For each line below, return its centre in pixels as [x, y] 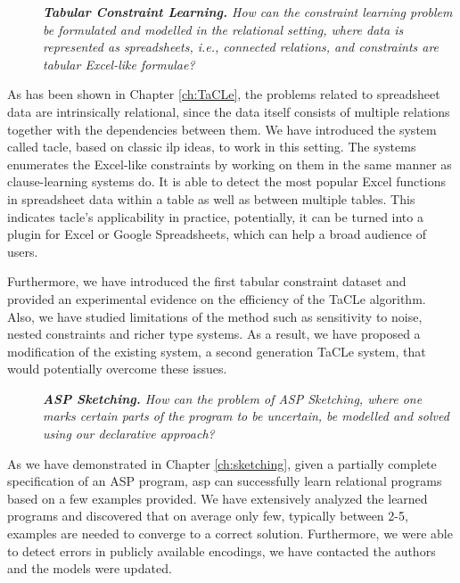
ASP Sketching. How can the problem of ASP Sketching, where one [233, 398]
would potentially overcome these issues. [117, 369]
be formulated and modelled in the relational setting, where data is [223, 29]
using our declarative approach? [129, 434]
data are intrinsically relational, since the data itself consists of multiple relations [229, 111]
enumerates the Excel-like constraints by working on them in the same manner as [230, 164]
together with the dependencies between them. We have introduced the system [222, 129]
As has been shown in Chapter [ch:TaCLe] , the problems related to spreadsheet [224, 94]
